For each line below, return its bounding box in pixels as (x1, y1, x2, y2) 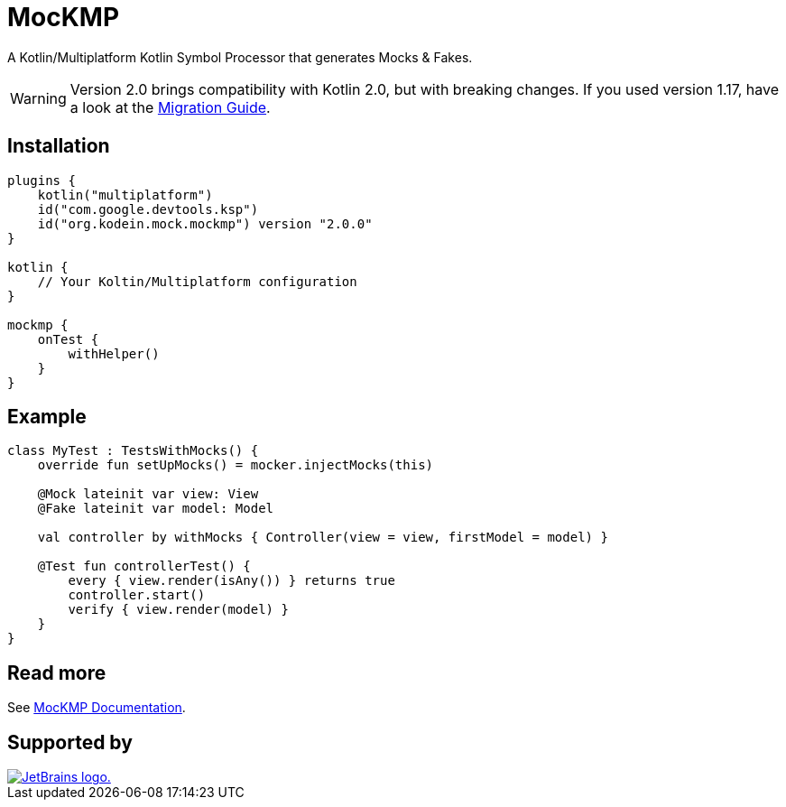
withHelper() (68, 346, 160, 361)
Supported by (7, 730, 133, 754)
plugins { (7, 172, 76, 188)
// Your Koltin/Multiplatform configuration (37, 274, 357, 289)
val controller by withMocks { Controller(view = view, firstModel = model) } (37, 530, 608, 545)
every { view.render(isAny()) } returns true (68, 573, 395, 589)
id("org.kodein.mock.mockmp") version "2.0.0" (37, 216, 373, 231)
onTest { (37, 331, 99, 347)
